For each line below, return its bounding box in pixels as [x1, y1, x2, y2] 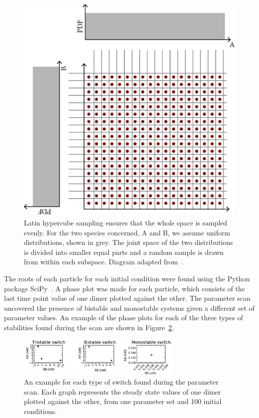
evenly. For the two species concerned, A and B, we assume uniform [24, 227, 230, 237]
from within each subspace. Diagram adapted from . [24, 256, 183, 267]
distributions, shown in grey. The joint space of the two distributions [24, 237, 233, 247]
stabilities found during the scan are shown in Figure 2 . [4, 322, 174, 332]
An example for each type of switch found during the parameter [24, 377, 219, 387]
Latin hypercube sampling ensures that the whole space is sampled [24, 217, 228, 227]
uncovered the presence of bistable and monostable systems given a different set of [4, 302, 255, 313]
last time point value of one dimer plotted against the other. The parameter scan [4, 293, 251, 303]
